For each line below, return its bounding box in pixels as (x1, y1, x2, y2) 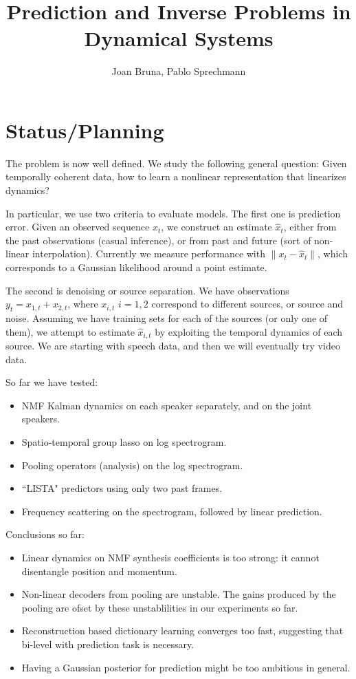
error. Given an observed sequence (5, 219, 150, 234)
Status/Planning (5, 116, 164, 144)
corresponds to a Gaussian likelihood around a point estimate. (5, 260, 267, 274)
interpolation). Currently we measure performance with (32, 246, 265, 261)
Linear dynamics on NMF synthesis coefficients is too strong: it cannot (21, 550, 320, 564)
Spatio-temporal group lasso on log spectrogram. (21, 435, 227, 449)
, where (67, 297, 98, 311)
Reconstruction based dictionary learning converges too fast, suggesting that (21, 623, 344, 638)
